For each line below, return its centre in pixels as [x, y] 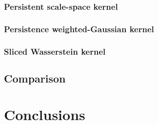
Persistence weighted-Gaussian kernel [79, 29]
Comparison [35, 78]
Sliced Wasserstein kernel [55, 51]
